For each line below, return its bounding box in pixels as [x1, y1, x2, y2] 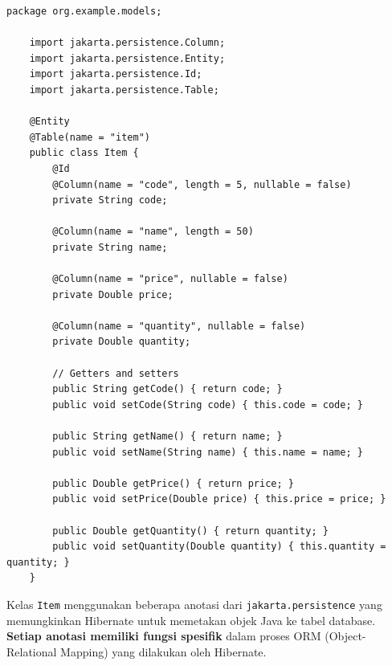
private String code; [52, 194, 168, 206]
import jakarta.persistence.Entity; [29, 52, 226, 64]
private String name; [52, 241, 168, 253]
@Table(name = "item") [29, 131, 150, 143]
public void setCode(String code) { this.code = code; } [52, 398, 363, 411]
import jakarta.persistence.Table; [29, 84, 219, 96]
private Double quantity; [52, 336, 191, 348]
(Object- [325, 627, 366, 644]
